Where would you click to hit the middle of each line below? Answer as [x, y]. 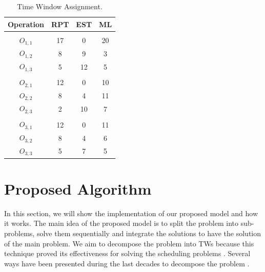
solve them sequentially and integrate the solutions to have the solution [149, 233]
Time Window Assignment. [60, 6]
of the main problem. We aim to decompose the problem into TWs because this [129, 243]
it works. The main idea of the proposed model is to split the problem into [121, 223]
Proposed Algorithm [78, 188]
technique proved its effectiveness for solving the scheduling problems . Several [127, 253]
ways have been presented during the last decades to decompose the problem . [127, 263]
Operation [26, 24]
